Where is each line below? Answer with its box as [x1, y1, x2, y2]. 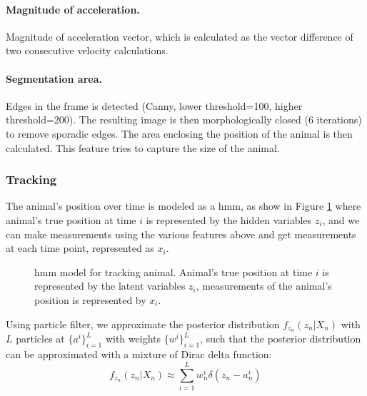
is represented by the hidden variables [146, 212, 312, 227]
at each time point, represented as [6, 240, 154, 255]
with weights [105, 331, 161, 346]
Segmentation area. [6, 71, 102, 86]
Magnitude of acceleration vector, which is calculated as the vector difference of [6, 29, 353, 44]
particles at [16, 331, 65, 346]
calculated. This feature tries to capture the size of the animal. [6, 140, 280, 155]
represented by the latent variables [34, 278, 186, 293]
